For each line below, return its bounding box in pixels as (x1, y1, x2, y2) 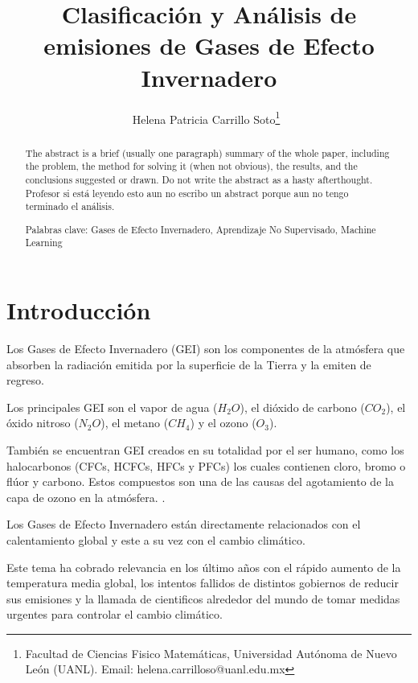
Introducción (6, 294, 151, 327)
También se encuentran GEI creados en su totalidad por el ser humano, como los (6, 441, 404, 458)
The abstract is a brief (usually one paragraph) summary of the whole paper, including (25, 146, 390, 159)
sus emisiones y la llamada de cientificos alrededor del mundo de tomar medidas (6, 590, 400, 607)
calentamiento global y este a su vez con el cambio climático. (6, 531, 305, 548)
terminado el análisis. (25, 200, 115, 213)
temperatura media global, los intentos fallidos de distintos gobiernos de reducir (6, 574, 399, 591)
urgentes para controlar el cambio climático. (6, 606, 223, 623)
